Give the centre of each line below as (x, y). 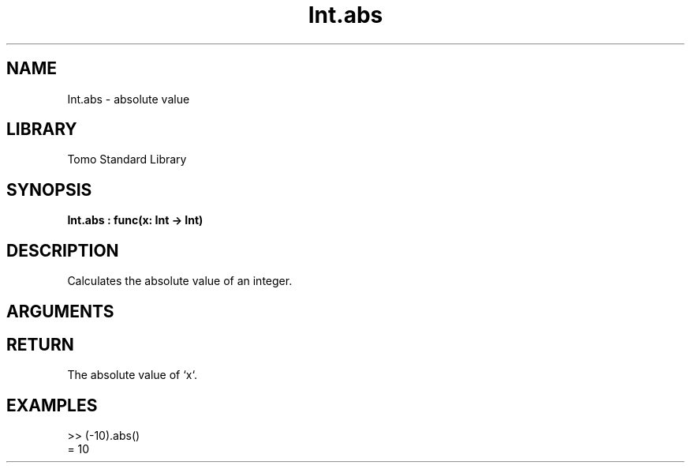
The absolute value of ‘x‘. (132, 375)
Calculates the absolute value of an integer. (180, 281)
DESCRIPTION (63, 250)
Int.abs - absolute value (129, 99)
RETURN (40, 344)
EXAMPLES (52, 405)
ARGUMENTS (60, 311)
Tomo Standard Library (127, 159)
